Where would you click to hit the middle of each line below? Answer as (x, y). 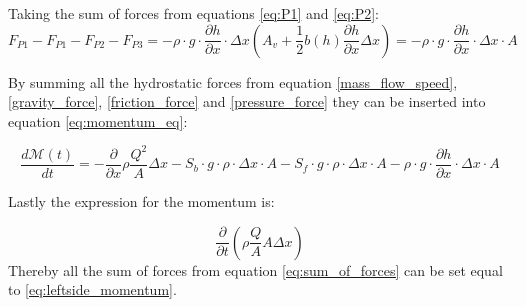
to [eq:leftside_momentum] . (92, 289)
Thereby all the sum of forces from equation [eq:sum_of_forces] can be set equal (255, 269)
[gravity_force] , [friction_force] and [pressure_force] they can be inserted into (247, 101)
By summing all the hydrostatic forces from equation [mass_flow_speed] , (233, 81)
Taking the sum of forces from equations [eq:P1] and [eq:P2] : (193, 13)
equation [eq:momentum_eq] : (98, 120)
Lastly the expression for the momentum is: (141, 200)
